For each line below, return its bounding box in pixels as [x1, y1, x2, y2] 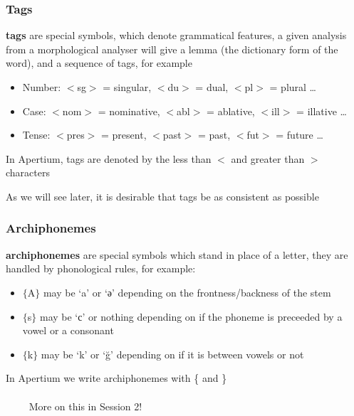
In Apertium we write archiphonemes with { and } [6, 370, 227, 385]
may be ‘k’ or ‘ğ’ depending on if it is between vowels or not [41, 346, 304, 361]
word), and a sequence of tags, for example [6, 55, 192, 70]
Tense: [22, 127, 51, 142]
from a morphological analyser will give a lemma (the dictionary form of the [6, 41, 338, 56]
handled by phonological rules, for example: [6, 261, 196, 276]
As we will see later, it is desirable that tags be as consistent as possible [6, 188, 319, 203]
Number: [22, 80, 61, 94]
